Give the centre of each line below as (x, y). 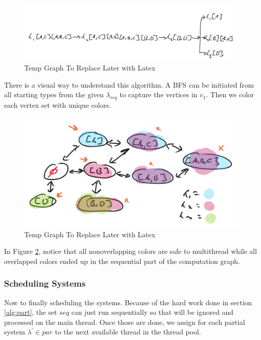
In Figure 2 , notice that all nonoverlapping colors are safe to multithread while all (130, 251)
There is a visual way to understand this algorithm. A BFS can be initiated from (129, 84)
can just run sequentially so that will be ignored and (152, 312)
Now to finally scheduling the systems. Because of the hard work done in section (128, 302)
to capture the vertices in (158, 94)
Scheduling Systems (45, 283)
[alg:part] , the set (31, 312)
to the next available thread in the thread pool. (128, 332)
